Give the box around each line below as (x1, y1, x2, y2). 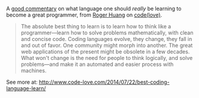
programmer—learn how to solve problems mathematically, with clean (20, 29, 194, 36)
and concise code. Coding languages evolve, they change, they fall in (20, 36, 192, 42)
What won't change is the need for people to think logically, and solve (20, 55, 193, 61)
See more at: (6, 78, 38, 86)
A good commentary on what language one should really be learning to (6, 5, 182, 12)
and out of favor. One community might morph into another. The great (20, 42, 193, 49)
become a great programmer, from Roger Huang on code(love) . (6, 11, 163, 18)
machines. (20, 67, 47, 74)
